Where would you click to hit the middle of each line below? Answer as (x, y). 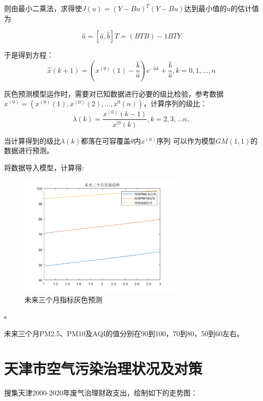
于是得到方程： (29, 55)
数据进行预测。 (29, 150)
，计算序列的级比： (175, 103)
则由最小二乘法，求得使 (43, 8)
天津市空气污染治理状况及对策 (103, 368)
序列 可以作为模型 (186, 140)
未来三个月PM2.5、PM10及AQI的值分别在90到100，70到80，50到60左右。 (124, 333)
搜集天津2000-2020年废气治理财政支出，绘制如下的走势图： (101, 392)
